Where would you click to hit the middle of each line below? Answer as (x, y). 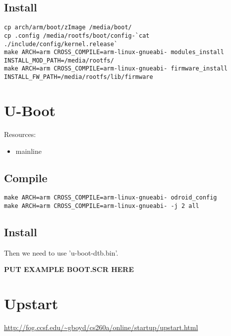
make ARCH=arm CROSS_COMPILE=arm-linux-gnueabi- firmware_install (116, 69)
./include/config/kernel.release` (61, 44)
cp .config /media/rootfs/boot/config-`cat (77, 35)
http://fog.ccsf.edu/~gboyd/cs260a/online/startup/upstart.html (101, 327)
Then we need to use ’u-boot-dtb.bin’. (61, 252)
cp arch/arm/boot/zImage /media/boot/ (68, 28)
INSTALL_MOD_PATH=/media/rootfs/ (59, 60)
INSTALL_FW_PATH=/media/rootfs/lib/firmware (79, 77)
